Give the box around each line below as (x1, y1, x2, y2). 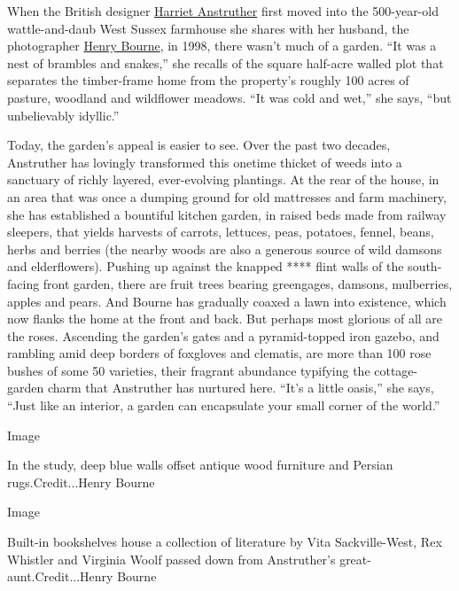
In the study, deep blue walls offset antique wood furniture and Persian (7, 455, 393, 474)
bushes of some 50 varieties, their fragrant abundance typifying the (7, 361, 370, 379)
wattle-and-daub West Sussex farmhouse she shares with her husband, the (7, 19, 409, 37)
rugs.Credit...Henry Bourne (7, 472, 155, 491)
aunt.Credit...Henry (7, 567, 113, 586)
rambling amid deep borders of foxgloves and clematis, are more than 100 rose (7, 344, 432, 362)
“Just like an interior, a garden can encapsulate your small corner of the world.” (7, 396, 440, 415)
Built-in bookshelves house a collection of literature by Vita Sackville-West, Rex (7, 533, 442, 551)
